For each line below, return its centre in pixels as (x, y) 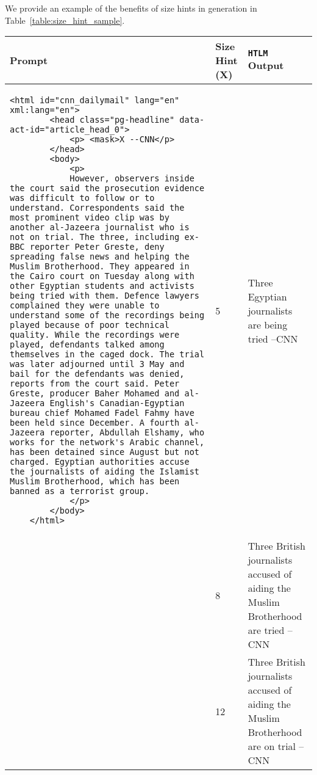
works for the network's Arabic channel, (107, 442)
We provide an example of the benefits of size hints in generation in (131, 8)
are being (268, 324)
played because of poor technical (90, 325)
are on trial (272, 746)
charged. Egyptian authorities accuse (100, 462)
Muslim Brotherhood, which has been (95, 482)
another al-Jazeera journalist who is (100, 227)
